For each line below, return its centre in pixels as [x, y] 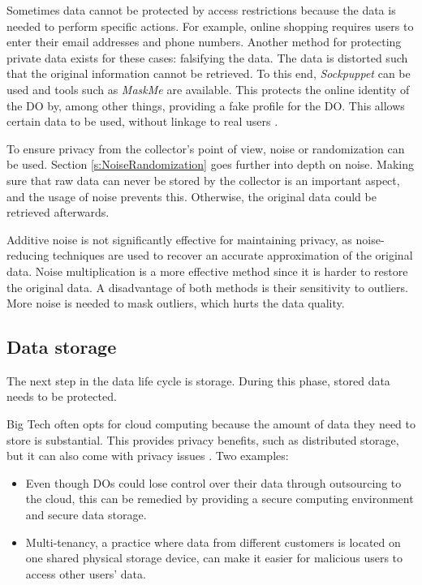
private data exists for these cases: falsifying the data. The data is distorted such [207, 57]
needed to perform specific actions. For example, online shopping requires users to [210, 26]
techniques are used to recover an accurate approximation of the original [233, 255]
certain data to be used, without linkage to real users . [142, 121]
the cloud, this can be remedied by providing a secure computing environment [220, 499]
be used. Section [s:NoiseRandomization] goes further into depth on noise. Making [210, 164]
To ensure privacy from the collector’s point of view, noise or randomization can [206, 148]
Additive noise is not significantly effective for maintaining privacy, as [179, 239]
